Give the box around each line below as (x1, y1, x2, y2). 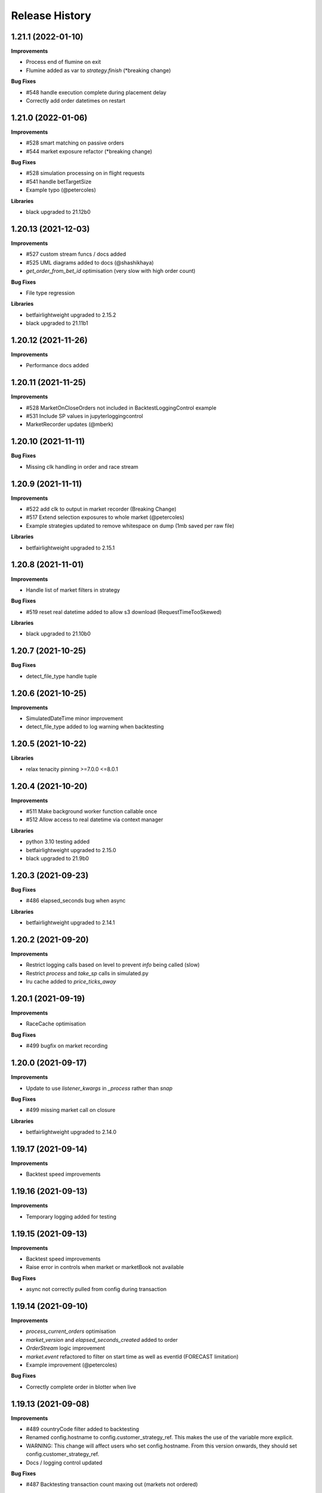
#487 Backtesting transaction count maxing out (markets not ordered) (26, 1481, 198, 1488)
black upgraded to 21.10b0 (26, 630, 91, 637)
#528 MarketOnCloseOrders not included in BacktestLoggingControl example (26, 404, 217, 411)
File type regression (26, 289, 75, 296)
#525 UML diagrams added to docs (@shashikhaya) (26, 259, 154, 266)
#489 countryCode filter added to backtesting (26, 1426, 140, 1433)
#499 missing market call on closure (26, 1107, 116, 1114)
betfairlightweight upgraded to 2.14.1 (26, 919, 115, 926)
